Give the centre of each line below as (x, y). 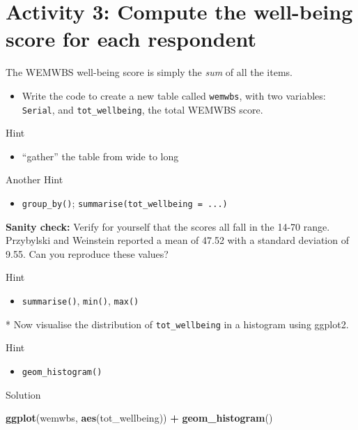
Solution (23, 394)
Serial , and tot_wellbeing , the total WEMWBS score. (142, 109)
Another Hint (34, 179)
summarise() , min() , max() (80, 301)
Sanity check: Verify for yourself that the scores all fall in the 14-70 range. (168, 226)
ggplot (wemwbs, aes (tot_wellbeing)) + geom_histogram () (139, 418)
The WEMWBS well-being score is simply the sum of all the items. (149, 72)
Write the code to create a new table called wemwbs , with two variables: (174, 95)
